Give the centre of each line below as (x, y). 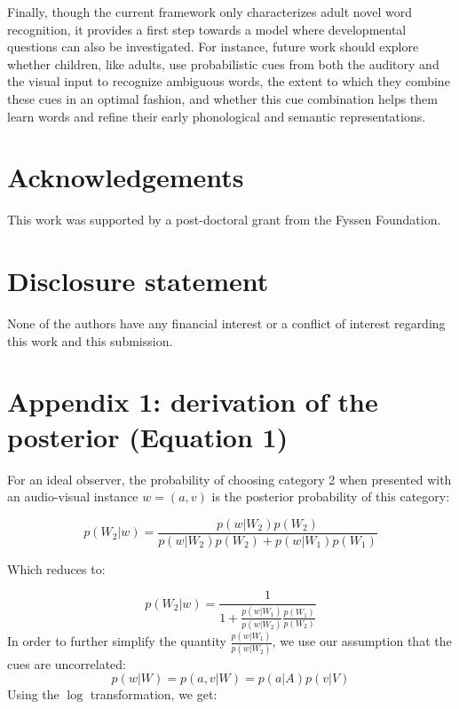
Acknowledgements (126, 177)
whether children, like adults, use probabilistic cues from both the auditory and (223, 63)
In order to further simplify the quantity (117, 641)
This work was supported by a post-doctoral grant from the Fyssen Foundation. (224, 220)
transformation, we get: (154, 694)
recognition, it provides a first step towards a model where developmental (207, 29)
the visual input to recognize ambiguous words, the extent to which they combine (229, 81)
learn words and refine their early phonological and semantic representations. (217, 116)
